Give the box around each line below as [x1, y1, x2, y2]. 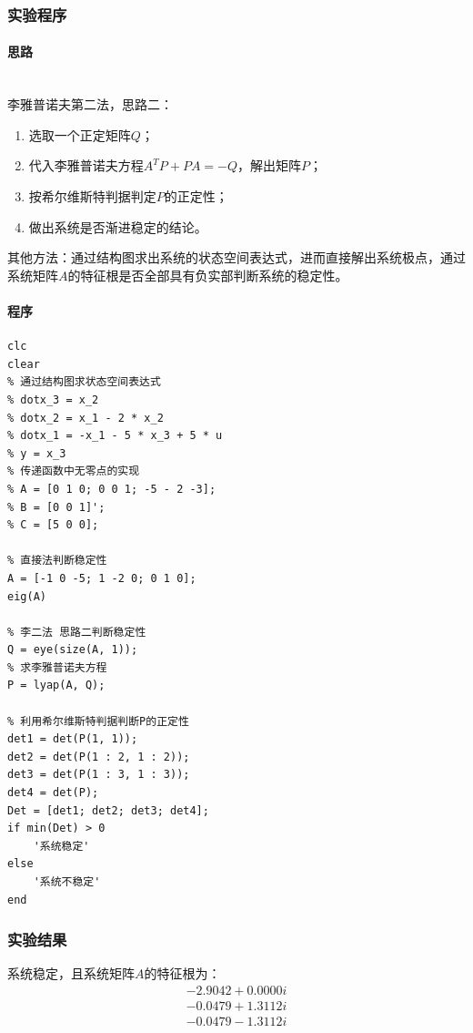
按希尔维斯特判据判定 [28, 187, 156, 206]
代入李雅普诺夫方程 [28, 156, 144, 175]
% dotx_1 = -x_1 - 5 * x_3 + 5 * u [7, 429, 223, 443]
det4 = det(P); [7, 786, 99, 800]
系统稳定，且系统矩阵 [7, 964, 135, 983]
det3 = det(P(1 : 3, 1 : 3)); [7, 768, 190, 782]
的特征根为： [144, 964, 221, 983]
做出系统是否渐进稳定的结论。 [28, 217, 207, 236]
